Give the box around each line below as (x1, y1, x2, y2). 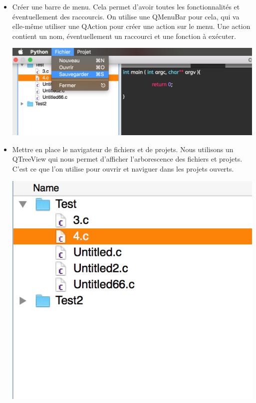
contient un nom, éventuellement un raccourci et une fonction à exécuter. (12, 30, 236, 41)
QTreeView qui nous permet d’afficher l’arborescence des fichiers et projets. (12, 154, 243, 164)
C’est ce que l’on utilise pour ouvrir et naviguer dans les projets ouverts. (12, 164, 234, 174)
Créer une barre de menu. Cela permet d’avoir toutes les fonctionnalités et (12, 1, 240, 11)
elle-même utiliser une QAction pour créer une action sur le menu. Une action (12, 21, 251, 31)
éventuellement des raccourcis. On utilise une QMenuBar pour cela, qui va (12, 11, 240, 21)
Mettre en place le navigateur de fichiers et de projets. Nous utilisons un (12, 144, 234, 154)
